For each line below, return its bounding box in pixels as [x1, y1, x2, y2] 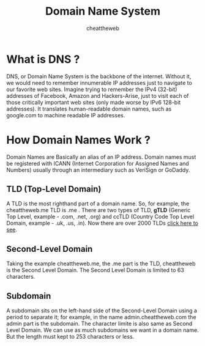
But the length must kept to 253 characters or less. [6, 333, 135, 340]
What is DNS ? [6, 52, 80, 66]
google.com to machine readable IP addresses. [6, 111, 125, 119]
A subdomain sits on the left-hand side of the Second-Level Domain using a [6, 307, 198, 314]
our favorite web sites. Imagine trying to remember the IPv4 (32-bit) [6, 86, 177, 93]
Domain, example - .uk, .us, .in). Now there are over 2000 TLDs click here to [6, 219, 199, 227]
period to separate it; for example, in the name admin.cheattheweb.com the [6, 314, 197, 321]
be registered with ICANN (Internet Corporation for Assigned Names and [6, 160, 190, 167]
